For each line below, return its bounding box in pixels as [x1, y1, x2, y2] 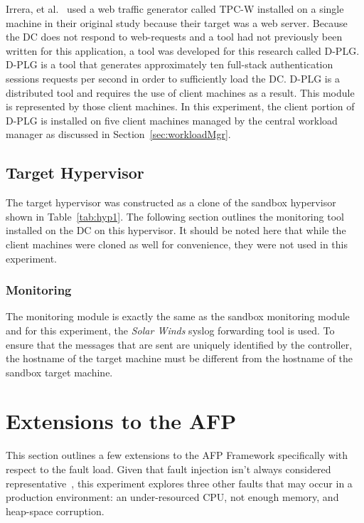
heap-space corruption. [6, 503, 105, 518]
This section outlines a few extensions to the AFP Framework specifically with [6, 448, 348, 463]
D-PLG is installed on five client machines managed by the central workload [6, 112, 338, 127]
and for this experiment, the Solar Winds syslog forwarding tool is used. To [6, 322, 335, 337]
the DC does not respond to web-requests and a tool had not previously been [6, 29, 343, 44]
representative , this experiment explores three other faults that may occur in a [6, 475, 353, 490]
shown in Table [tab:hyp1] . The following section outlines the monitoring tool [6, 208, 344, 223]
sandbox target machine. [6, 364, 113, 379]
